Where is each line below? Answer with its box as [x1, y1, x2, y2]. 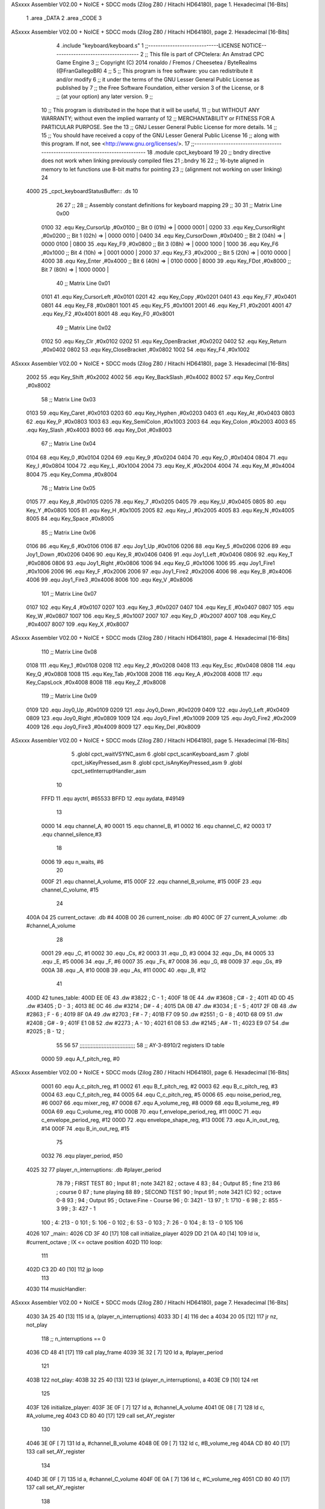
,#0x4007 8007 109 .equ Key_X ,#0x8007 [26, 621, 129, 628]
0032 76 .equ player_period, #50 [41, 1152, 123, 1160]
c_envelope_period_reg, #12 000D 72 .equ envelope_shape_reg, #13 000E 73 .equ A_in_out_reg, [41, 1117, 280, 1124]
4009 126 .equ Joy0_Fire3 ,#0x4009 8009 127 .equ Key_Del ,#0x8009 [26, 723, 201, 730]
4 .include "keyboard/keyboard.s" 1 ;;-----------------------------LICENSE [56, 42, 241, 49]
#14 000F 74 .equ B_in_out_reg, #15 [41, 1125, 130, 1132]
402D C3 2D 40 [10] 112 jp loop [26, 1266, 104, 1273]
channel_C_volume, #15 [41, 886, 99, 893]
